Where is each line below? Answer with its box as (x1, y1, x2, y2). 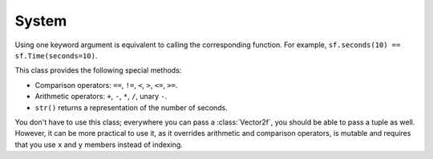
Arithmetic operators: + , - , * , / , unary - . (34, 92, 168, 101)
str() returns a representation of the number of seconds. (34, 102, 228, 112)
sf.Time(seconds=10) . (14, 50, 98, 60)
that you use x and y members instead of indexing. (14, 140, 184, 149)
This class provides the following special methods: (14, 66, 182, 75)
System (14, 12, 67, 30)
